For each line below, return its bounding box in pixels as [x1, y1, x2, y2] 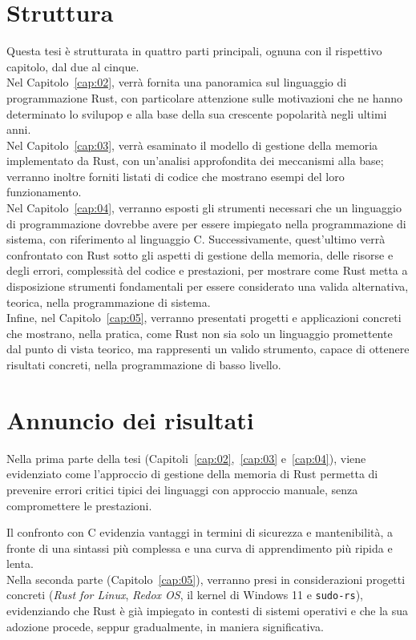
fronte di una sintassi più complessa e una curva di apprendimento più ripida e [6, 539, 393, 556]
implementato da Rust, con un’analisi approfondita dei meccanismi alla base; [6, 152, 384, 169]
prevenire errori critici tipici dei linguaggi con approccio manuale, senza [6, 481, 358, 497]
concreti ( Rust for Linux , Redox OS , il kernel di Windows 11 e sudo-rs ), [6, 586, 364, 603]
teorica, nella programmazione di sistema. [6, 293, 211, 310]
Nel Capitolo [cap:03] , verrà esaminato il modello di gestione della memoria [6, 136, 378, 153]
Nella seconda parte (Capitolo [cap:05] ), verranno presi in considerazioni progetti [6, 570, 406, 587]
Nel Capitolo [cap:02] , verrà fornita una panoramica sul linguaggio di [6, 74, 347, 91]
